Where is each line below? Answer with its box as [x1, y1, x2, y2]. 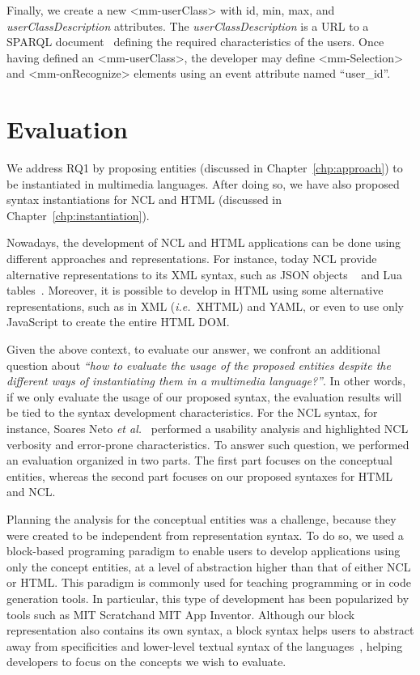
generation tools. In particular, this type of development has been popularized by [6, 589, 409, 606]
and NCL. [6, 483, 56, 500]
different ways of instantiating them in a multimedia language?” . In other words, [6, 372, 406, 389]
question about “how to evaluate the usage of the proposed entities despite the [6, 356, 391, 373]
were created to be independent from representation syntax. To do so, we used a [6, 526, 404, 543]
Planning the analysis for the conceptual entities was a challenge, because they [6, 510, 397, 527]
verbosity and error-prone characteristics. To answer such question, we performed [6, 435, 409, 452]
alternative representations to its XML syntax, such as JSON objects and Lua [6, 265, 402, 282]
